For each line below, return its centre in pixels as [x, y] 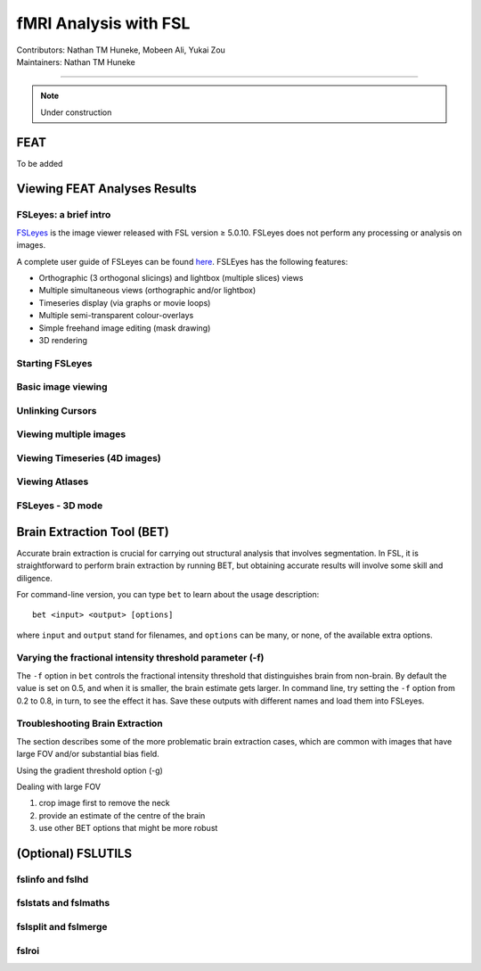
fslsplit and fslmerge [62, 927]
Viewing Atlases [53, 481]
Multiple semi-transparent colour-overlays [116, 316]
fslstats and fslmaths [63, 903]
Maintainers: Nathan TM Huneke [76, 62]
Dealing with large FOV [59, 786]
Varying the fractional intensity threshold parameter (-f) [140, 658]
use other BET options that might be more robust [128, 828]
